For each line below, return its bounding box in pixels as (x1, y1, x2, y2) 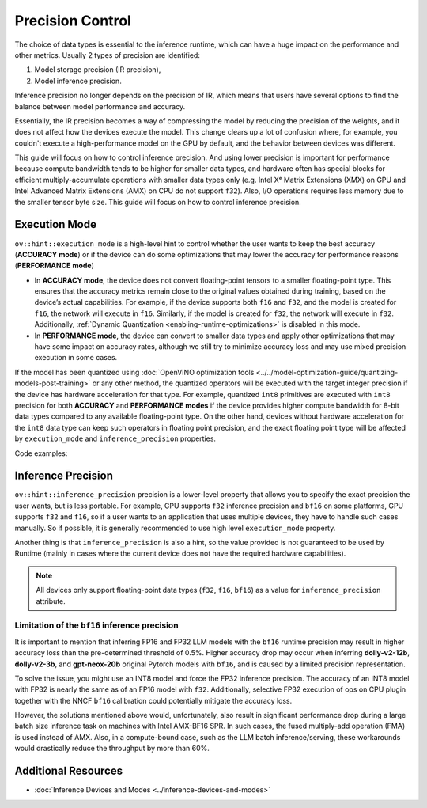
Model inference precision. (34, 76, 122, 85)
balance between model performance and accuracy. (14, 101, 186, 111)
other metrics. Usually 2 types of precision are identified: (14, 50, 201, 59)
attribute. (36, 596, 66, 605)
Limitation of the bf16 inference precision (14, 620, 179, 631)
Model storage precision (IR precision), (34, 65, 161, 74)
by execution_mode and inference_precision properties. (14, 434, 217, 443)
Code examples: (14, 448, 68, 458)
